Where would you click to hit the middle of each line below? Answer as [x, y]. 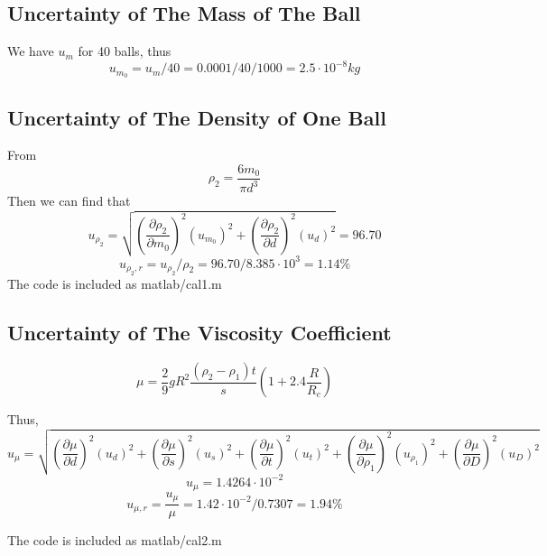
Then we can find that [69, 201]
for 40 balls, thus [125, 51]
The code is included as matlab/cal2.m [115, 540]
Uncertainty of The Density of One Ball [197, 117]
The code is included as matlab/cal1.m [115, 284]
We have [31, 51]
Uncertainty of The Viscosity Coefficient [199, 333]
